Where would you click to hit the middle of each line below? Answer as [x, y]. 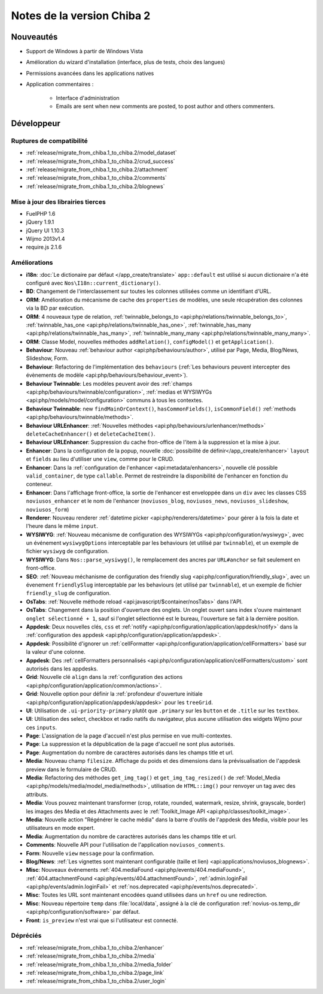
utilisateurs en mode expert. [60, 828]
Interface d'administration [88, 98]
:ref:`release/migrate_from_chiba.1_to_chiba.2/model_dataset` [101, 153]
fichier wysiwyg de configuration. [68, 551]
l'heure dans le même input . [62, 526]
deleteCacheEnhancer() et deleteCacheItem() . [91, 434]
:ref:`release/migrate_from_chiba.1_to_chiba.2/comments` [96, 178]
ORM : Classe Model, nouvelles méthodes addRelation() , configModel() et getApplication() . [150, 342]
